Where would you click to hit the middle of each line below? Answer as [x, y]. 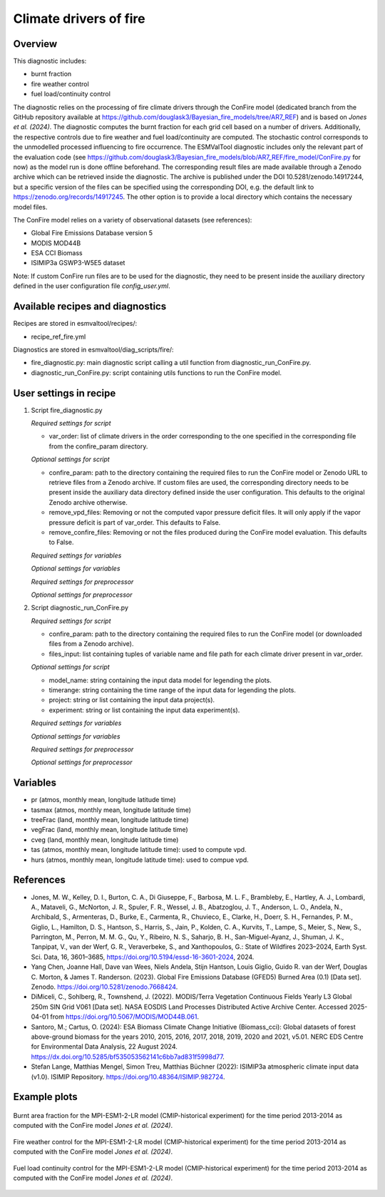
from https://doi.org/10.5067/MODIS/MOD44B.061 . [125, 1017]
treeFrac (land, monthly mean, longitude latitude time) [110, 820]
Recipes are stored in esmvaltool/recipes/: [75, 324]
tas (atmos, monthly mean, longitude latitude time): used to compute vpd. [139, 850]
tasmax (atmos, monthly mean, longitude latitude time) [111, 810]
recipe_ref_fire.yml [58, 337]
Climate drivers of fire [79, 19]
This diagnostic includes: [50, 61]
